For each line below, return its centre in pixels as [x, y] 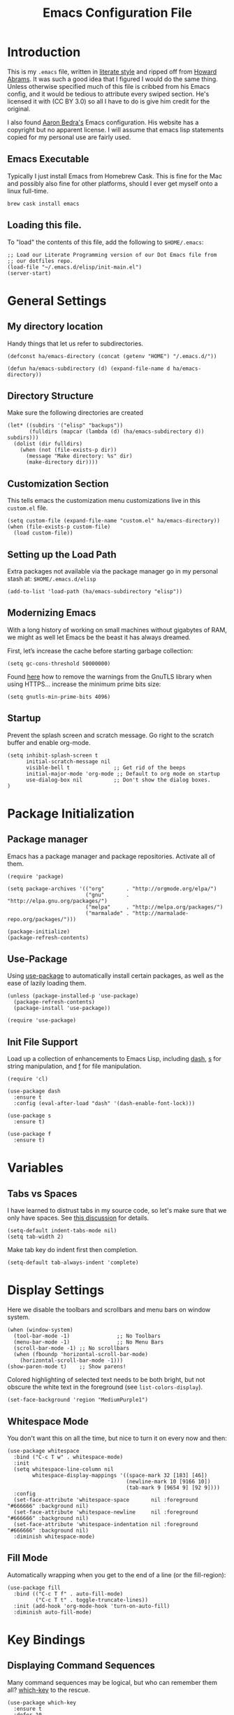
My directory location [55, 327]
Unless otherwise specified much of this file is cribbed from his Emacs [109, 86]
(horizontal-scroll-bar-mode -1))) [72, 1361]
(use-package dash [34, 1091]
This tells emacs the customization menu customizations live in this [104, 501]
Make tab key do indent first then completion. [73, 1250]
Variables [36, 1168]
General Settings [57, 300]
